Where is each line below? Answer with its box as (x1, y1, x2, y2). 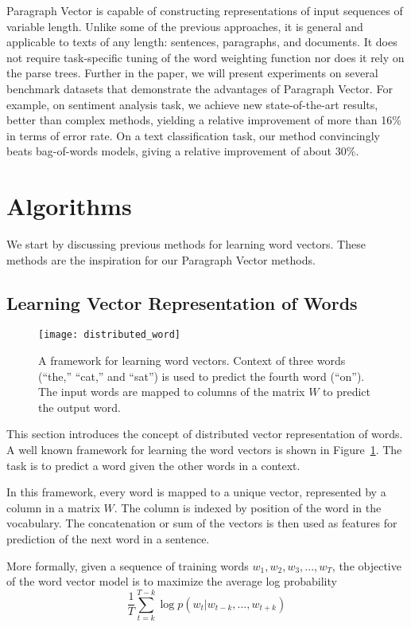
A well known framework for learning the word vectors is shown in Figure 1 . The (6, 441, 402, 458)
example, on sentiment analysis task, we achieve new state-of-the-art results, (6, 96, 378, 112)
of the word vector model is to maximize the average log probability (6, 573, 337, 590)
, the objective (332, 557, 401, 574)
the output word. (38, 398, 121, 415)
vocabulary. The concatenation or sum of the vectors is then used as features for (6, 515, 397, 531)
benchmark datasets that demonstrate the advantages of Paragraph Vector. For (6, 80, 393, 96)
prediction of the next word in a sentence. (6, 531, 210, 547)
